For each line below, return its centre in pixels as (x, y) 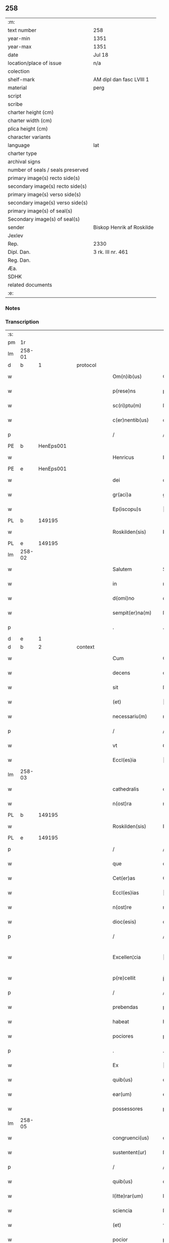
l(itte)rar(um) (128, 1196)
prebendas (125, 1007)
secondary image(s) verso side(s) (48, 203)
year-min (19, 38)
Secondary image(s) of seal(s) (44, 219)
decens (121, 673)
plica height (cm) (28, 128)
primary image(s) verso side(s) (45, 194)
